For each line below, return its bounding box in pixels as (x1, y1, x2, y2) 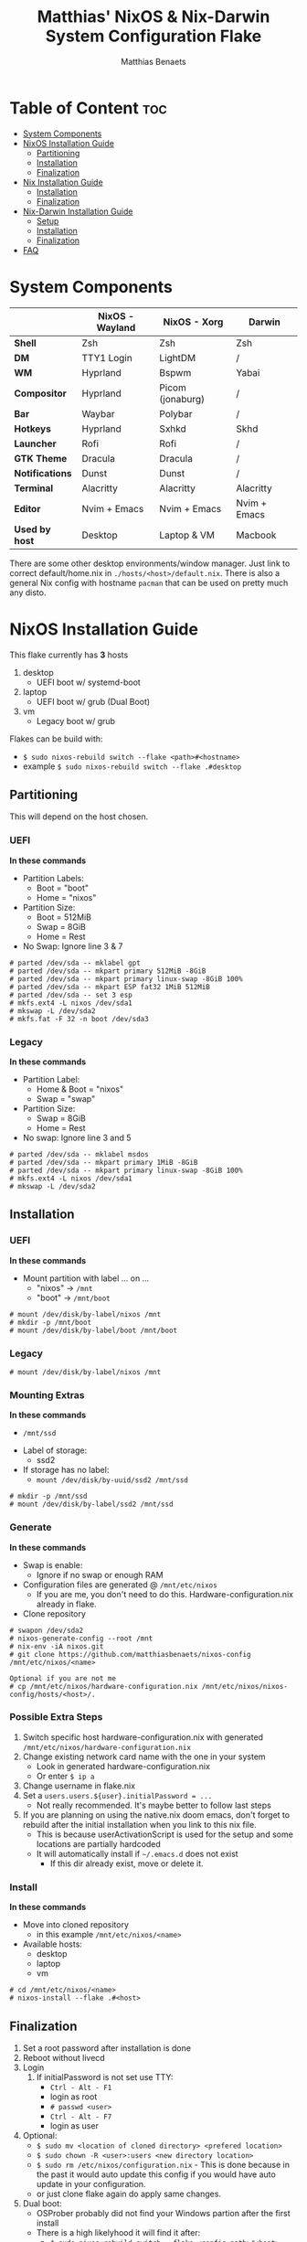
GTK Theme (14, 452, 68, 464)
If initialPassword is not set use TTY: (36, 2071, 174, 2082)
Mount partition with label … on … (22, 1273, 150, 1284)
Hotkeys (14, 422, 52, 435)
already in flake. (36, 1598, 98, 1609)
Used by (14, 523, 52, 536)
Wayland (96, 321, 136, 334)
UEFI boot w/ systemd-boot (36, 677, 142, 688)
